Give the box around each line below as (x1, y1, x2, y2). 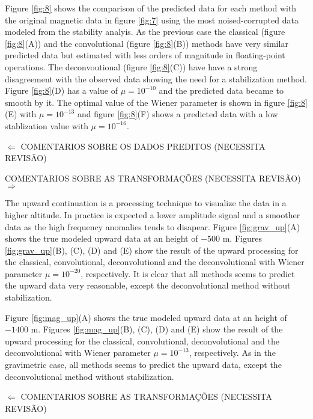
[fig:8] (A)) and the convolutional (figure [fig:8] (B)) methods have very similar (5, 37, 288, 49)
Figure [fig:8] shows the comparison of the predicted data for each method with (5, 2, 297, 14)
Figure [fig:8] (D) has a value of (5, 84, 118, 97)
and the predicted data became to (159, 84, 284, 97)
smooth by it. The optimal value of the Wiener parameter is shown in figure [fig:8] (5, 96, 308, 108)
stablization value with (5, 119, 88, 132)
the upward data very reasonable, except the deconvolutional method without (5, 279, 291, 292)
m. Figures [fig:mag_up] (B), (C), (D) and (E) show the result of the (31, 323, 283, 335)
